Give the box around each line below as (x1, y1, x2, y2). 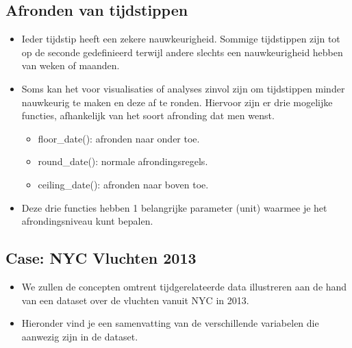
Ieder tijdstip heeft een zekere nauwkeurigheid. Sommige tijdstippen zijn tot (21, 32, 340, 46)
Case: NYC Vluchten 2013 (5, 247, 197, 269)
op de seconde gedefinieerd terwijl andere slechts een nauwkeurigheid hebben (21, 45, 343, 59)
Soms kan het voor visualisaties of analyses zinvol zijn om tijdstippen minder (21, 81, 345, 95)
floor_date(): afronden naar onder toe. (38, 131, 200, 145)
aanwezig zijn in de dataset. (21, 329, 138, 343)
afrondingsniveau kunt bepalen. (21, 214, 153, 228)
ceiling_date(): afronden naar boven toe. (38, 177, 209, 191)
